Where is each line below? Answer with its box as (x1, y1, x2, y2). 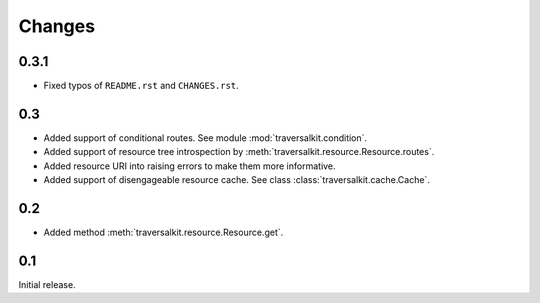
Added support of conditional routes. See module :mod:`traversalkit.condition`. (43, 131, 368, 144)
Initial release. (18, 278, 76, 290)
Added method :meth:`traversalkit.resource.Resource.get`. (43, 226, 284, 239)
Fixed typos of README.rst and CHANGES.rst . (43, 80, 239, 92)
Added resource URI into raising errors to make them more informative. (43, 160, 336, 172)
